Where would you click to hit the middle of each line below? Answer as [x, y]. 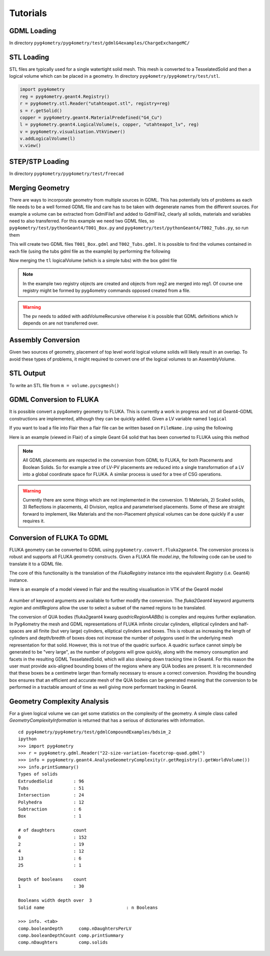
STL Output [27, 373]
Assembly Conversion [44, 340]
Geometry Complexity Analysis [59, 701]
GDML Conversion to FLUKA [54, 400]
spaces [17, 631]
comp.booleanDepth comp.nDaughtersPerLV [75, 928]
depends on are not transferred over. [61, 323]
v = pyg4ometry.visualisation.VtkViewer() [72, 131]
